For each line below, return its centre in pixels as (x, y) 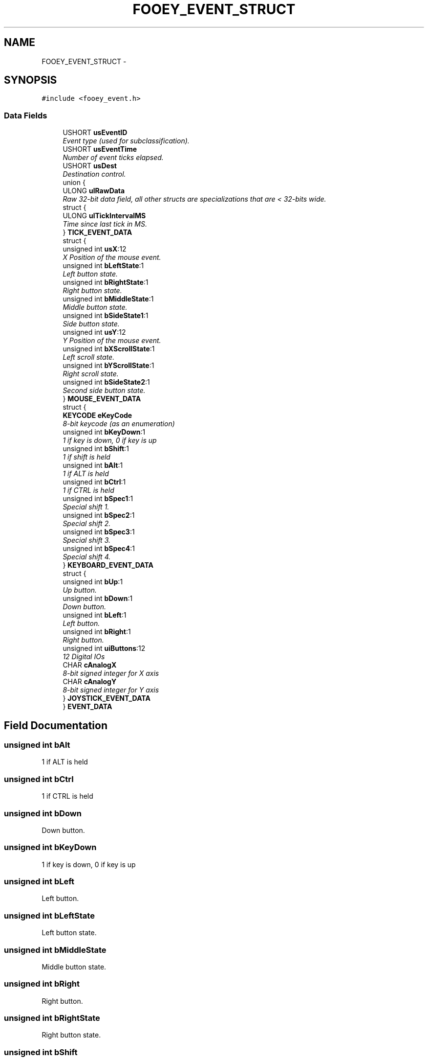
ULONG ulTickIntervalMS (104, 216)
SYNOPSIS (31, 80)
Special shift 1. (86, 507)
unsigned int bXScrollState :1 (109, 349)
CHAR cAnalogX (90, 665)
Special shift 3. (87, 540)
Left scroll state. (89, 357)
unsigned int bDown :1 (98, 599)
